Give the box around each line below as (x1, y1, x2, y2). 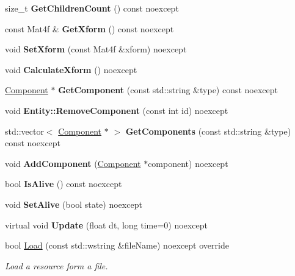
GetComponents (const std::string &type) (125, 124, 291, 137)
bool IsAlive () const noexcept (5, 177, 122, 190)
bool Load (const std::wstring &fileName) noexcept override (5, 239, 229, 252)
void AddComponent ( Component (5, 157, 141, 169)
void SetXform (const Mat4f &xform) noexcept (5, 43, 187, 55)
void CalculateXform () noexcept (5, 63, 137, 76)
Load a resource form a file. (5, 259, 108, 272)
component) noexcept (148, 157, 228, 169)
